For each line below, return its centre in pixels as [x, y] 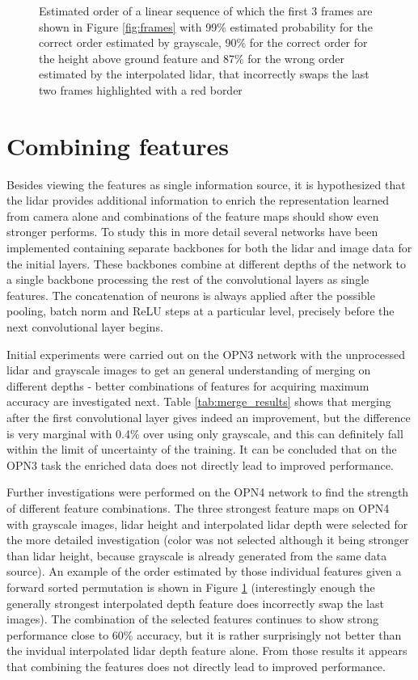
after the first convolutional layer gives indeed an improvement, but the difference [209, 417]
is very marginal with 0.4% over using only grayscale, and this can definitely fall [205, 433]
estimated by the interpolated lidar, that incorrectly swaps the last [204, 74]
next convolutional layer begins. [85, 327]
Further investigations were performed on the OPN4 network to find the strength [208, 492]
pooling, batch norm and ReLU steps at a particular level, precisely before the [201, 311]
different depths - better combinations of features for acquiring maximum [188, 385]
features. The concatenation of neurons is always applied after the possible [191, 295]
